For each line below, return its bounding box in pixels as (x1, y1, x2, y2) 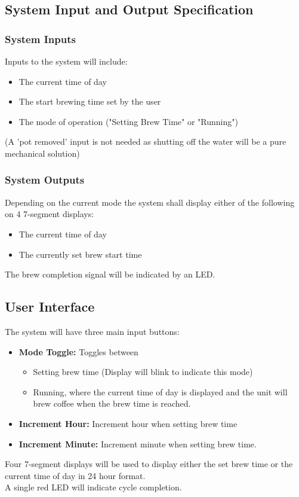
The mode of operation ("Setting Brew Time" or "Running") (19, 115, 238, 127)
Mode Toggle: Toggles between (19, 345, 138, 358)
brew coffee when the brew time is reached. (33, 397, 191, 410)
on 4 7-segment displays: (5, 208, 94, 220)
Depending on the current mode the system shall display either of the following (5, 196, 295, 208)
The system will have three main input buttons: (5, 325, 180, 337)
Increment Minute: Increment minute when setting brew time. (19, 437, 257, 450)
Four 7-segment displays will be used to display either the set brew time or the (5, 458, 293, 470)
